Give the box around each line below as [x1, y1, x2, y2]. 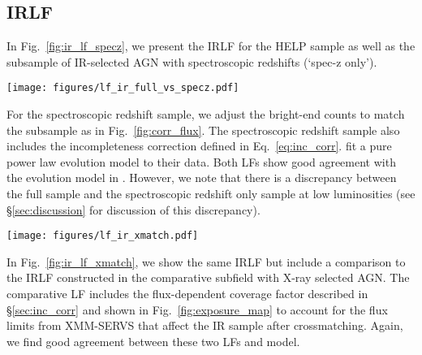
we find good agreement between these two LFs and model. [6, 332, 300, 349]
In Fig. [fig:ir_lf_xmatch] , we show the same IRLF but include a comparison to [6, 253, 406, 270]
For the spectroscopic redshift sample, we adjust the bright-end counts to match [6, 106, 405, 123]
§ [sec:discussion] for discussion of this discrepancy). [6, 201, 261, 218]
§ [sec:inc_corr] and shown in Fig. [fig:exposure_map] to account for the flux [6, 301, 388, 318]
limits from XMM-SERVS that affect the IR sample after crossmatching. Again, [6, 317, 403, 334]
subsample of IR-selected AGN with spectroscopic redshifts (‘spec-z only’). [6, 53, 377, 70]
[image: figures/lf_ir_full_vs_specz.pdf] [6, 82, 239, 94]
